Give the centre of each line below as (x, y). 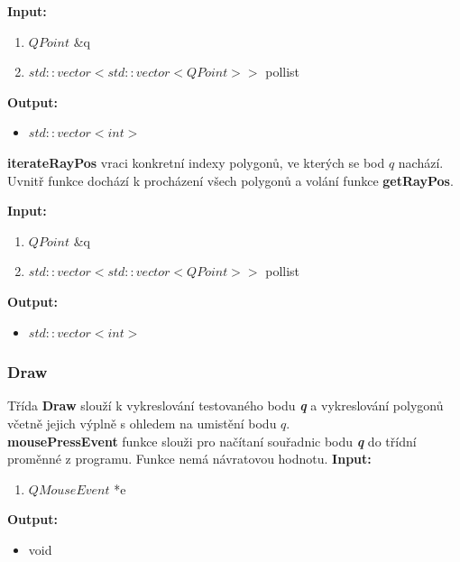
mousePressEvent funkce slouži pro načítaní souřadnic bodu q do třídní (212, 441)
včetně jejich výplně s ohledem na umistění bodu (142, 423)
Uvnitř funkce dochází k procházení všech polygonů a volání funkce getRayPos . (230, 180)
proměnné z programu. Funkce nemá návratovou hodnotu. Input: (189, 459)
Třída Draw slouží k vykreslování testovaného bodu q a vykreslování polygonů (225, 405)
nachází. (421, 162)
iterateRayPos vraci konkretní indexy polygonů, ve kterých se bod (196, 162)
